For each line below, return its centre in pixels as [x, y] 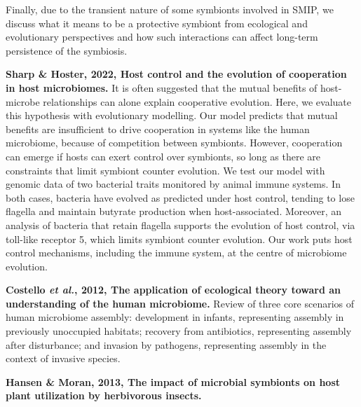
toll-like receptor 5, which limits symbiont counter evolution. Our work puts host [179, 239]
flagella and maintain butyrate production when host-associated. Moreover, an [174, 211]
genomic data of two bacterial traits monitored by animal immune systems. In [173, 184]
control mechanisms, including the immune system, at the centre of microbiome [176, 253]
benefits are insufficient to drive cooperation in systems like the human [158, 129]
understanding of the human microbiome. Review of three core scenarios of [180, 303]
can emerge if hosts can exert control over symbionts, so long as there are [163, 156]
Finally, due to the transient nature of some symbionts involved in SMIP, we [170, 9]
